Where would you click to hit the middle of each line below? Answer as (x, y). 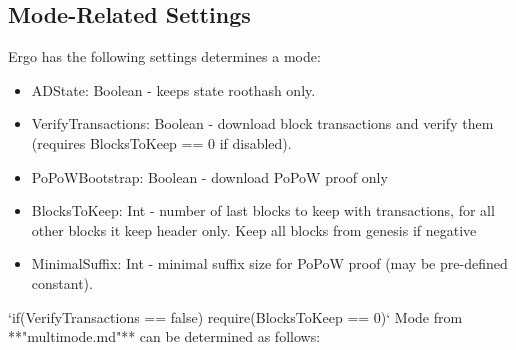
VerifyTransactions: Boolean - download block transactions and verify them (262, 123)
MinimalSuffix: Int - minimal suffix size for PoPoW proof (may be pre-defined (269, 263)
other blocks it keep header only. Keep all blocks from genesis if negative (254, 229)
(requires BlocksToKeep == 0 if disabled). (161, 142)
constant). (62, 282)
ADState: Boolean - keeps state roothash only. (173, 89)
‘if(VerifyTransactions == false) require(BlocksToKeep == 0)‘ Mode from (235, 316)
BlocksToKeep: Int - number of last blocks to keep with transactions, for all (263, 210)
